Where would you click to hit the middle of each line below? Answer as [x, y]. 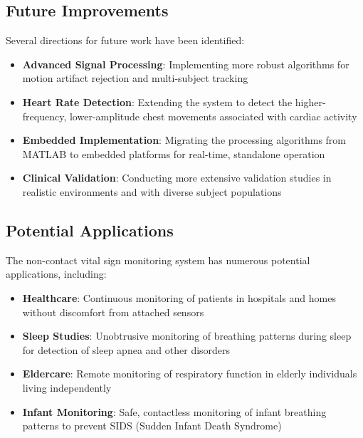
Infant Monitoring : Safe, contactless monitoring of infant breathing [174, 411]
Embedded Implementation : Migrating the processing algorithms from [184, 140]
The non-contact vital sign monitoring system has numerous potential [158, 260]
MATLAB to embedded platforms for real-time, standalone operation [174, 153]
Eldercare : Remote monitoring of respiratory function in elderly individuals [190, 374]
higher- [310, 101]
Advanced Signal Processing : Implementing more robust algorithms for [186, 64]
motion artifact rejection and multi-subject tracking [135, 78]
